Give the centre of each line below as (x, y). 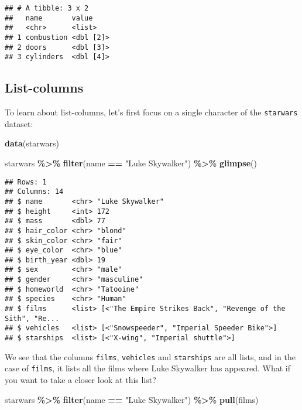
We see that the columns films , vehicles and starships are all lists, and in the (150, 356)
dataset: (19, 123)
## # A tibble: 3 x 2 (47, 8)
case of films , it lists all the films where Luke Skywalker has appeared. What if (147, 368)
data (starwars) (32, 143)
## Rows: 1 (26, 182)
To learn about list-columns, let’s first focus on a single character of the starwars (151, 112)
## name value (49, 18)
